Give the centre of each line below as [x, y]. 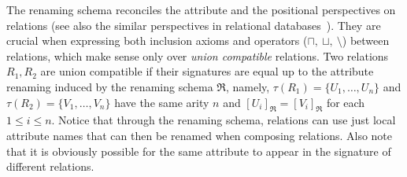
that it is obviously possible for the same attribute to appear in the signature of [199, 151]
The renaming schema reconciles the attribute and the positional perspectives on [201, 9]
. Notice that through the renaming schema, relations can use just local [224, 120]
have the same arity [162, 102]
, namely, [248, 86]
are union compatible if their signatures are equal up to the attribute [207, 71]
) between [366, 41]
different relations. [50, 166]
